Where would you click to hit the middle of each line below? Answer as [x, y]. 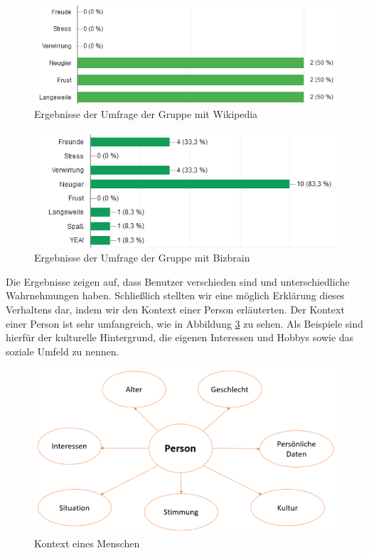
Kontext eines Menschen [87, 543]
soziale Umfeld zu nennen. [63, 351]
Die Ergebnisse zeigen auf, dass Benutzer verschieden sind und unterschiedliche [178, 281]
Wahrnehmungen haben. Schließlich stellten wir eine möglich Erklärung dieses [175, 295]
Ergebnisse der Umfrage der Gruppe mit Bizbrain [142, 258]
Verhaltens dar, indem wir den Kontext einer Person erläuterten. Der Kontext [175, 309]
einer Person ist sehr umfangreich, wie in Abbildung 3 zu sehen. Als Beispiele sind [184, 323]
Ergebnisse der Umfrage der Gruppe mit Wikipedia [146, 114]
